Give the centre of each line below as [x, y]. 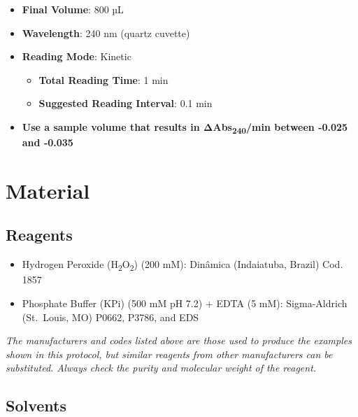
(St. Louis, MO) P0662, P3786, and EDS [110, 317]
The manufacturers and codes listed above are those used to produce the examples [179, 340]
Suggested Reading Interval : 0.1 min [126, 103]
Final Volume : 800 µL [73, 9]
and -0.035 [48, 142]
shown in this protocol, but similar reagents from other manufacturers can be [169, 354]
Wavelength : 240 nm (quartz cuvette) [106, 33]
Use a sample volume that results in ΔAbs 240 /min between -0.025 [185, 127]
